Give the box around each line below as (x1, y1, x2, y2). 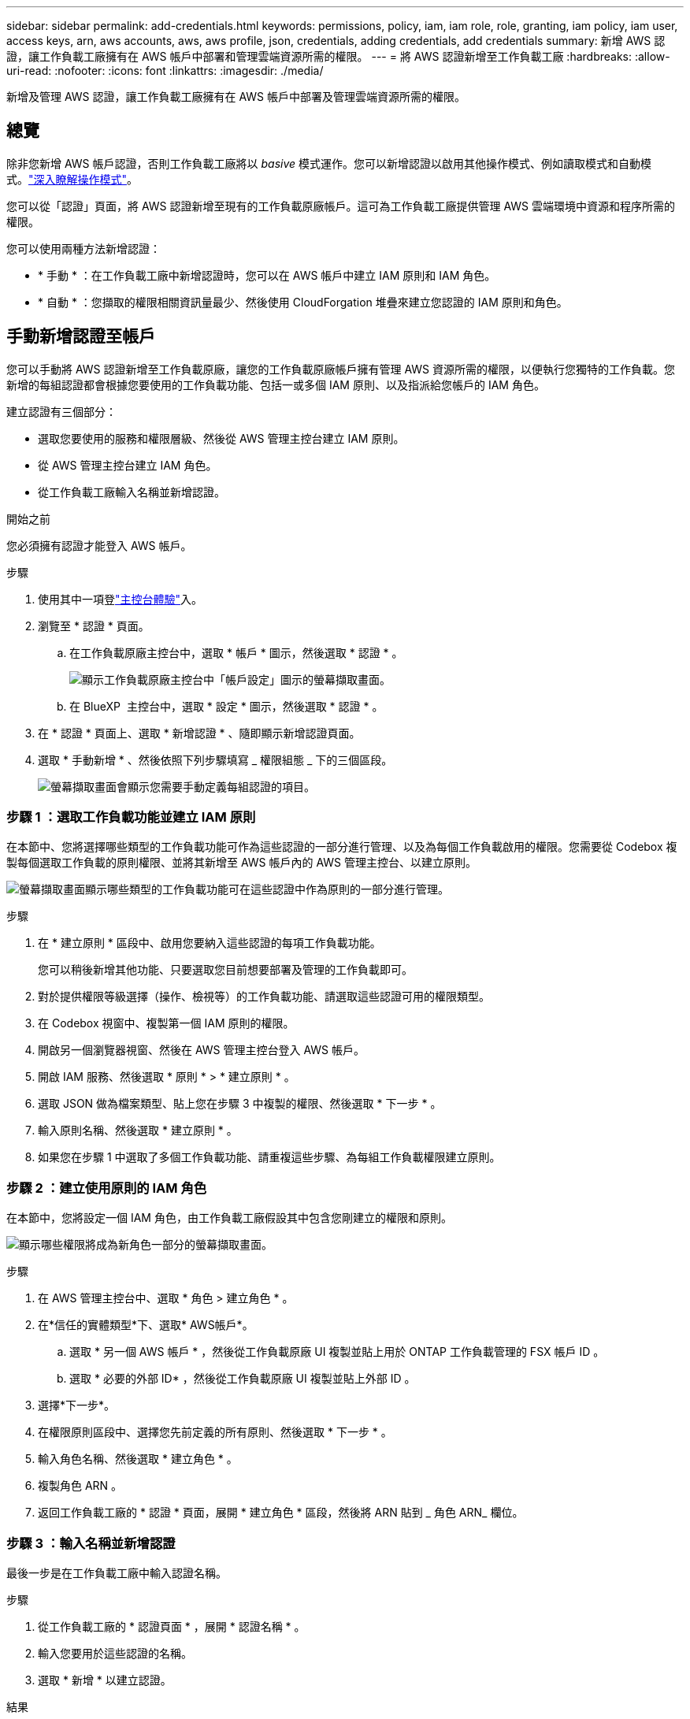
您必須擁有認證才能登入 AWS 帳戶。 (6, 538, 192, 552)
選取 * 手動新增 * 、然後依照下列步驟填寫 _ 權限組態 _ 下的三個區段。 (38, 752, 393, 767)
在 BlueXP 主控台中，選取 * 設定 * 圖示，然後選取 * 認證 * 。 (69, 699, 384, 713)
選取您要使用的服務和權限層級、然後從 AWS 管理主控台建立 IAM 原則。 (38, 431, 405, 445)
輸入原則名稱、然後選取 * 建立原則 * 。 (38, 1123, 238, 1138)
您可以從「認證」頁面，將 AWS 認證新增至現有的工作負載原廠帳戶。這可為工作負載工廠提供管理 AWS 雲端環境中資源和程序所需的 (6, 199, 676, 213)
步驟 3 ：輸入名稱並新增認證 (6, 1535, 176, 1551)
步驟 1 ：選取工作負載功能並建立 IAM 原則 (6, 809, 256, 826)
